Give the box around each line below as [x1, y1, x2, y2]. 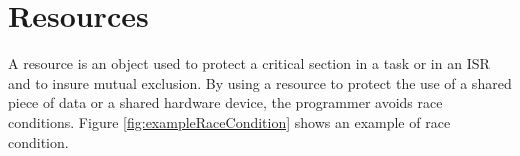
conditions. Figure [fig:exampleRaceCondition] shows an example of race [8, 111, 451, 132]
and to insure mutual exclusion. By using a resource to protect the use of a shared [8, 72, 512, 93]
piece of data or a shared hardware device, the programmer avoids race [8, 92, 443, 113]
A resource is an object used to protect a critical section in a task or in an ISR [8, 53, 490, 74]
